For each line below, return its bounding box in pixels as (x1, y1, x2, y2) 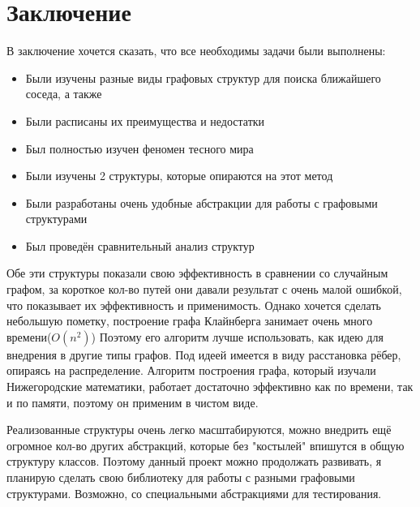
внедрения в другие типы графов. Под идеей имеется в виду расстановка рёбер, (6, 346, 401, 363)
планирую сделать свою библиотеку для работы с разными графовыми (6, 469, 355, 485)
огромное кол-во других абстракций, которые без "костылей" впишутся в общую (6, 436, 405, 453)
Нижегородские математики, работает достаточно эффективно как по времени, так (6, 378, 414, 395)
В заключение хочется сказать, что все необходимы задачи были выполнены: (6, 42, 386, 59)
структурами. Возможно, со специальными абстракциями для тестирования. (6, 484, 382, 501)
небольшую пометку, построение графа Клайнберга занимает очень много (6, 312, 373, 329)
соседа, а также (25, 85, 102, 102)
